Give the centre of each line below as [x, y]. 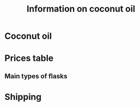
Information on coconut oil [81, 9]
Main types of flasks [36, 76]
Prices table [29, 58]
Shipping [23, 97]
